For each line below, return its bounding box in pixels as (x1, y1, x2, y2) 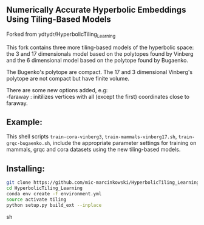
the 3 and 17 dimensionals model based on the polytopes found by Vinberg (6, 50, 194, 57)
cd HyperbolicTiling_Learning (6, 185, 83, 192)
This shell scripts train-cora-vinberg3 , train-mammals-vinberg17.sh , (6, 133, 177, 140)
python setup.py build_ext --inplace (6, 202, 102, 208)
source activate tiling (6, 196, 67, 203)
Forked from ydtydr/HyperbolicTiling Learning (6, 30, 116, 39)
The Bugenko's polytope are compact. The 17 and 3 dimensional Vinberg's (6, 68, 193, 75)
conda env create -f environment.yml (6, 190, 102, 196)
